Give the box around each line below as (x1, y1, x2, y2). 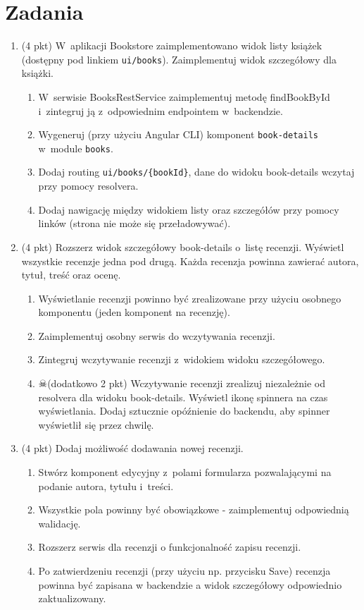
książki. (21, 66, 54, 80)
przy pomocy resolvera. (38, 178, 139, 193)
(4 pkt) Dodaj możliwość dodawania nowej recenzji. (21, 441, 244, 456)
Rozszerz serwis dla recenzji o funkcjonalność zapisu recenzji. (38, 539, 301, 554)
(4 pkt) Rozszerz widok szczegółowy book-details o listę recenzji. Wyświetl (21, 239, 344, 254)
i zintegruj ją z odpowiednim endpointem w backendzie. (38, 103, 283, 118)
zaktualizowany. (38, 591, 106, 606)
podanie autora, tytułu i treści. (38, 478, 174, 493)
